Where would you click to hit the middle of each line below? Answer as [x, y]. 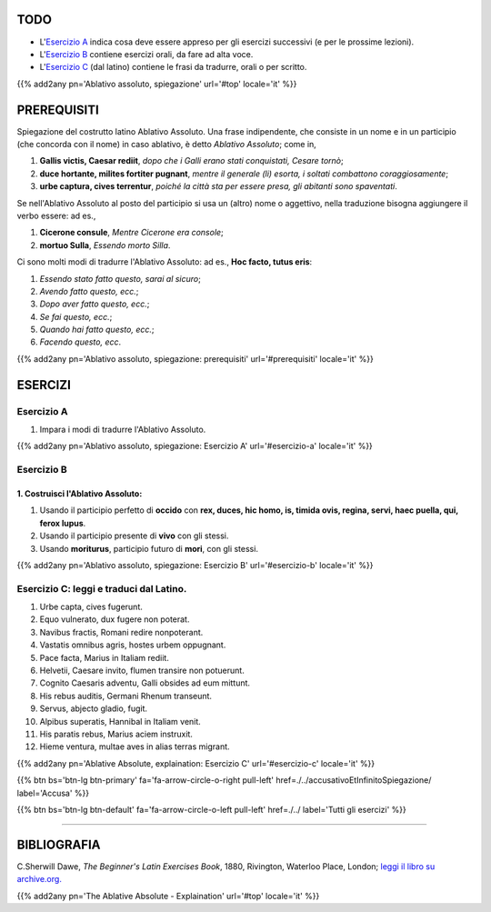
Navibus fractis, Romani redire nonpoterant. [121, 632]
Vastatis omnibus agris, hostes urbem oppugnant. [133, 645]
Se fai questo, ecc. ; [76, 316]
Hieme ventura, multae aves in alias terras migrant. [135, 747]
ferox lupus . [63, 523]
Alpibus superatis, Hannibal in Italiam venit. [120, 721]
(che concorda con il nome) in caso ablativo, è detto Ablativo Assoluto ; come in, [167, 144]
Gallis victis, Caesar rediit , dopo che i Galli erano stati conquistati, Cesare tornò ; [192, 161]
